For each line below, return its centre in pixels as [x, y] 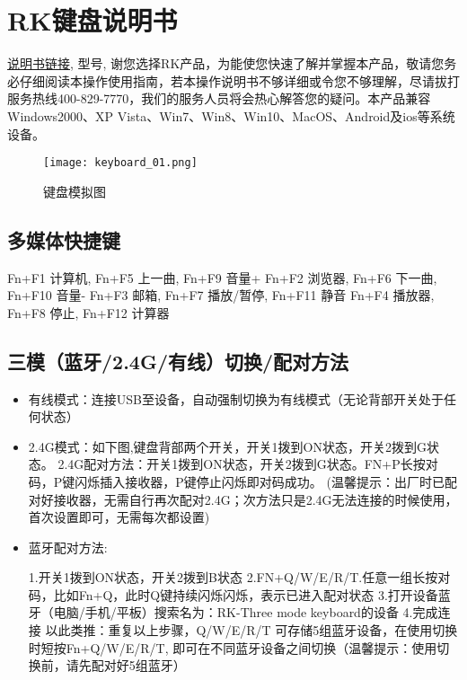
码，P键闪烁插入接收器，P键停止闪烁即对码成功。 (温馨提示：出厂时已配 [242, 481]
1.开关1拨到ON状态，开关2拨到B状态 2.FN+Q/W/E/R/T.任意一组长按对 [239, 577]
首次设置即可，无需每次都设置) [119, 517]
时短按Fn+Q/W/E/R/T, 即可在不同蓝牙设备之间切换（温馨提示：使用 [233, 647]
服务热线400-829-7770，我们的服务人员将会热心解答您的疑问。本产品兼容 [219, 98]
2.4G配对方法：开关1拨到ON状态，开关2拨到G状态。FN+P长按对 [248, 464]
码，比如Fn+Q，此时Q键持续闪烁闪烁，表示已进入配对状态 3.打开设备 [233, 594]
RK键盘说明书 [93, 20]
